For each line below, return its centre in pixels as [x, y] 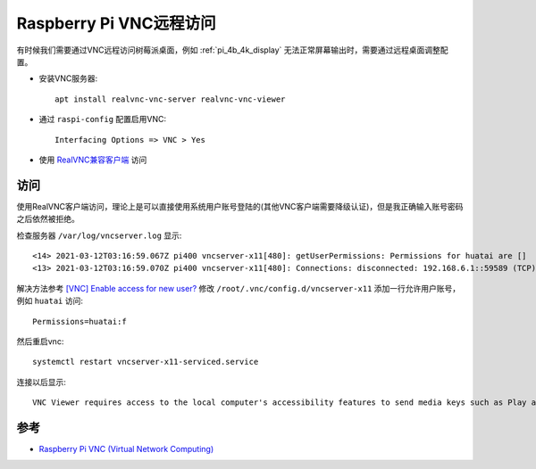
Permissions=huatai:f [80, 321]
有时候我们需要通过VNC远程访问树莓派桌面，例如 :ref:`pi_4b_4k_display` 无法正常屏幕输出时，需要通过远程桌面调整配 [232, 50]
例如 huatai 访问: [50, 301]
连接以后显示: [42, 382]
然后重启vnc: [40, 341]
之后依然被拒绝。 [48, 219]
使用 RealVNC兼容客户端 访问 [93, 160]
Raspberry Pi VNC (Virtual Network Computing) [126, 449]
